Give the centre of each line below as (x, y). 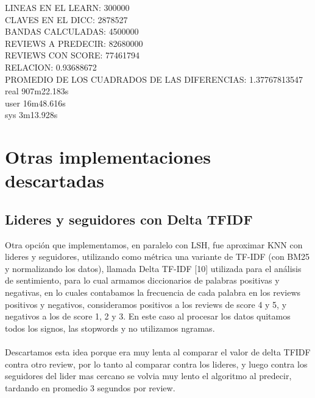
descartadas (55, 180)
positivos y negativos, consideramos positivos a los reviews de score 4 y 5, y (146, 304)
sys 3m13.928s (31, 115)
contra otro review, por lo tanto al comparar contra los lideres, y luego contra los (156, 364)
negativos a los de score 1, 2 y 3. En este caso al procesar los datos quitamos (148, 316)
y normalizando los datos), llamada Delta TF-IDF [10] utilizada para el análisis (153, 268)
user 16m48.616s (35, 103)
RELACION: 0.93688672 (51, 67)
